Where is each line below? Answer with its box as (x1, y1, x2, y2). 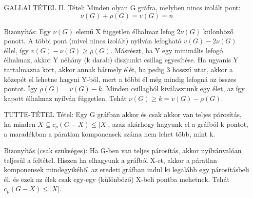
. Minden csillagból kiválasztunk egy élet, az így (102, 83, 245, 94)
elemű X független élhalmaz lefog (76, 26, 175, 36)
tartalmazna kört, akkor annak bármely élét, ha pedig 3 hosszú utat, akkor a (4, 64, 233, 74)
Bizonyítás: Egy (4, 26, 51, 36)
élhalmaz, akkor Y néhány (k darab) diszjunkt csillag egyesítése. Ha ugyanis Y (4, 55, 238, 65)
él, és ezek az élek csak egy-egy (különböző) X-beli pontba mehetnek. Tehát (4, 174, 230, 184)
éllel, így (4, 45, 29, 55)
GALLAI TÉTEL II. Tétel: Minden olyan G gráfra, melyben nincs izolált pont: (4, 2, 241, 12)
